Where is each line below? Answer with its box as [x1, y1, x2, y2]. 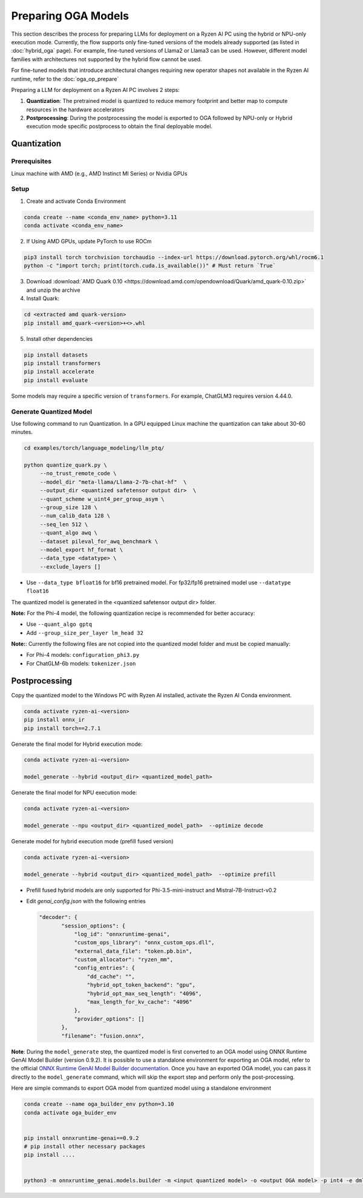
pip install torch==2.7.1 [24, 725, 101, 732]
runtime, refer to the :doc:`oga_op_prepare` [11, 75, 119, 82]
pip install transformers [24, 360, 101, 366]
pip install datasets [24, 351, 88, 358]
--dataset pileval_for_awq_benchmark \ [39, 538, 159, 545]
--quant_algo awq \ [39, 530, 98, 536]
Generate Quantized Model [11, 407, 93, 416]
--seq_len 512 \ [39, 521, 88, 528]
